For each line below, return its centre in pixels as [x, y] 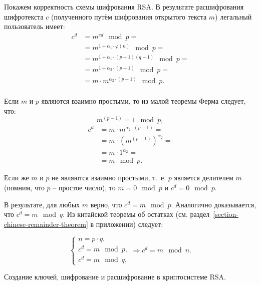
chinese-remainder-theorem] [46, 224]
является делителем [204, 178]
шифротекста [24, 16]
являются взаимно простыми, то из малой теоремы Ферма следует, [144, 101]
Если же [17, 178]
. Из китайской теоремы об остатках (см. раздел [136, 214]
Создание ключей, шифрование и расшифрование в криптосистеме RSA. [115, 277]
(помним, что [24, 188]
